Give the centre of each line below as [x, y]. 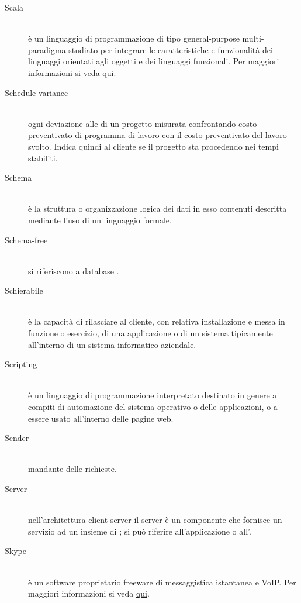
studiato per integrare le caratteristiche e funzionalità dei [171, 49]
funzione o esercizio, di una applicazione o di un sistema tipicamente [150, 333]
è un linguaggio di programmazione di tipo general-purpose [134, 38]
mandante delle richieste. [72, 469]
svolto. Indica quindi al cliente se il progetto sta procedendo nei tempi [153, 146]
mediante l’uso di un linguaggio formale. [100, 220]
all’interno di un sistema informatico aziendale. [112, 344]
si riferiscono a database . [74, 271]
